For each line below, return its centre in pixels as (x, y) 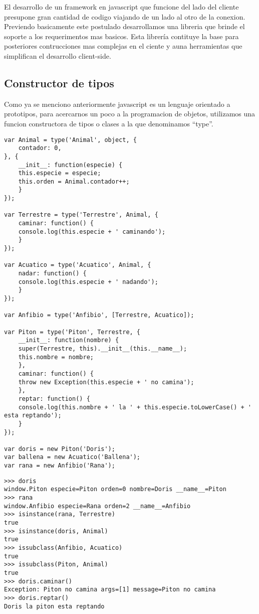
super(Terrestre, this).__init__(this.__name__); (103, 348)
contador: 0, (40, 148)
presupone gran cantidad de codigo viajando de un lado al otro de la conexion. (125, 16)
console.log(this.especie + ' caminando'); (92, 232)
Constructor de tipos (59, 83)
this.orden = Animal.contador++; (74, 181)
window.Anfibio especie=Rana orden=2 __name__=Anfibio (97, 506)
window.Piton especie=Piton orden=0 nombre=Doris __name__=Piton (115, 489)
